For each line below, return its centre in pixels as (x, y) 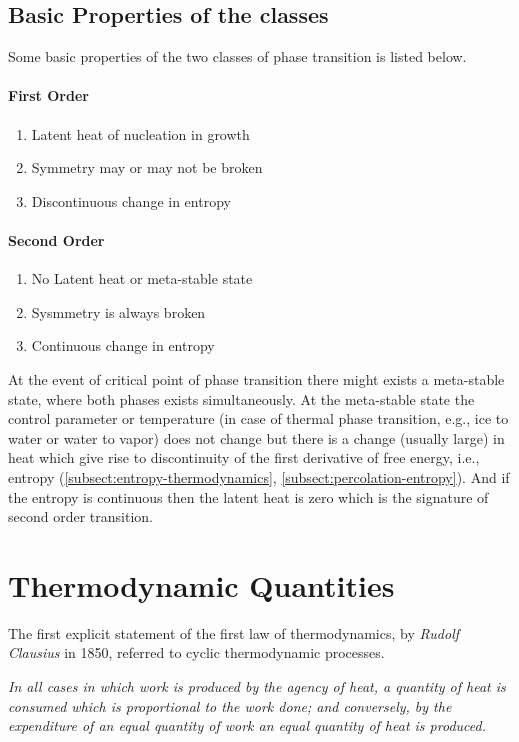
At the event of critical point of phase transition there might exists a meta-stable (256, 378)
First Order (48, 95)
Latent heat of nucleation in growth (140, 133)
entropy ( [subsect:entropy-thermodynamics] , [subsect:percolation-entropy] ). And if (259, 476)
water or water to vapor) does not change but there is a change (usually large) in (256, 437)
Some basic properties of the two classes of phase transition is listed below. (237, 56)
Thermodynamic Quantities (201, 584)
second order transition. (80, 516)
